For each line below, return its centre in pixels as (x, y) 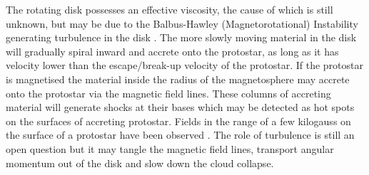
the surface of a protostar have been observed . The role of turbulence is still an (180, 135)
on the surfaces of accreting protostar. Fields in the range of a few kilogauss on (178, 121)
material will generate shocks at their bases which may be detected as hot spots (180, 107)
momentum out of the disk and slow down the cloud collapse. (140, 163)
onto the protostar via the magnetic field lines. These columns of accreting (168, 93)
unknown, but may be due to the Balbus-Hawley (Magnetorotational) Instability (182, 23)
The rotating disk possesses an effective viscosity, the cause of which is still (170, 9)
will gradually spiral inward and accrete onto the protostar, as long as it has (172, 51)
